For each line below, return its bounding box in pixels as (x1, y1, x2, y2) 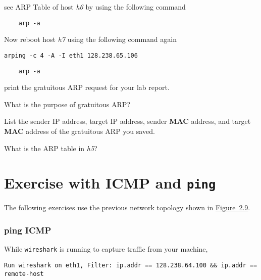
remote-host (4, 270, 44, 277)
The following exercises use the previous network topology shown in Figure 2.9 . (4, 202, 250, 213)
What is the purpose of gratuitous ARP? (4, 99, 130, 109)
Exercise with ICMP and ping (4, 172, 216, 193)
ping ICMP (4, 223, 51, 236)
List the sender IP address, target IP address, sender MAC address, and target (4, 116, 251, 126)
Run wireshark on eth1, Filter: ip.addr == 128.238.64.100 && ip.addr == (4, 261, 257, 269)
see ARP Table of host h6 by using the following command (4, 2, 186, 12)
